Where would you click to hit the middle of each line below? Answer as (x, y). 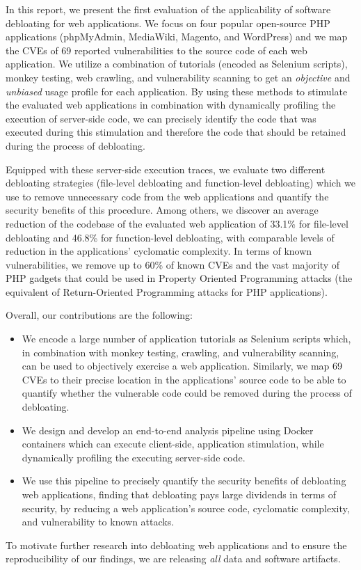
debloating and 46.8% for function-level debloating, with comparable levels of (170, 237)
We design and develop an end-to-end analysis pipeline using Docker (168, 430)
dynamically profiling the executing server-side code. (134, 457)
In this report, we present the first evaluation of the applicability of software (168, 9)
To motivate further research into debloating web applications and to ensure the (176, 545)
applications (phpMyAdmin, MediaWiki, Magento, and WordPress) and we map (177, 37)
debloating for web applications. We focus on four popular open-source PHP (168, 23)
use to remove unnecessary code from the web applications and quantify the (167, 196)
